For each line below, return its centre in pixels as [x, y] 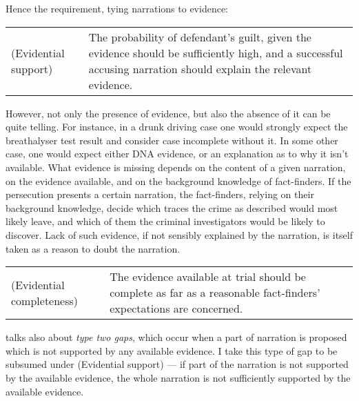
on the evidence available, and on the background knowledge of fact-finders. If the [178, 180]
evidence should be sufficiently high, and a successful [216, 52]
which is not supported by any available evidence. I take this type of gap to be [172, 350]
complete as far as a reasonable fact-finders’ [215, 293]
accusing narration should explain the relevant [200, 68]
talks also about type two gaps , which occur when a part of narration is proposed [176, 337]
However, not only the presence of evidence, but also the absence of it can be [168, 113]
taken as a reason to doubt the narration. [93, 248]
